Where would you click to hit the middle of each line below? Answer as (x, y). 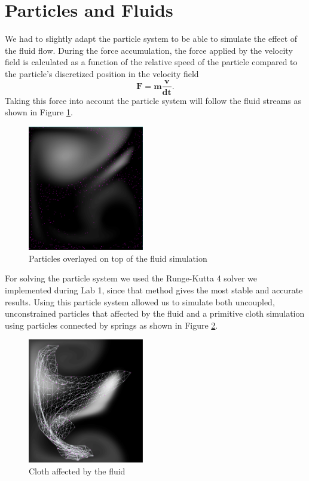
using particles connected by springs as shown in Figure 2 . (111, 325)
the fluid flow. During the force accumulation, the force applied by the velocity (149, 50)
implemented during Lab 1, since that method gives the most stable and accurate (154, 289)
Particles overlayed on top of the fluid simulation (118, 258)
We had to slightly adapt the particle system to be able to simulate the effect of (151, 39)
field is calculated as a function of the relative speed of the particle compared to (151, 62)
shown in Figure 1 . (39, 112)
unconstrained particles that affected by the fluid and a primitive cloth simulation (155, 313)
